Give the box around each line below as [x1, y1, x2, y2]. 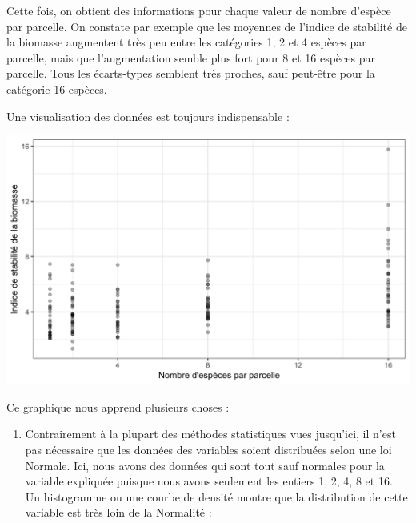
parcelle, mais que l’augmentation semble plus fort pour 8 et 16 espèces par [6, 49, 375, 66]
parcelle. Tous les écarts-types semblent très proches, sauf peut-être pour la [6, 65, 375, 82]
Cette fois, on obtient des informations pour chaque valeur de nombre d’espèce [6, 2, 391, 18]
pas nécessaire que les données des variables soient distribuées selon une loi [25, 441, 392, 457]
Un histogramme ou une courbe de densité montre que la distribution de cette [25, 488, 408, 505]
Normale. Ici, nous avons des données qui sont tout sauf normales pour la [25, 457, 385, 473]
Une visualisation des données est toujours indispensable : [6, 107, 290, 124]
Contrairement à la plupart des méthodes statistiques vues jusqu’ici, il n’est [25, 425, 396, 442]
